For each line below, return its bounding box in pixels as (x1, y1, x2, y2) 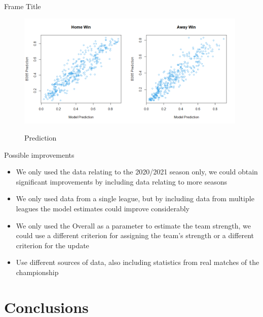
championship (16, 266, 59, 277)
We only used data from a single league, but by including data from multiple (16, 193, 254, 204)
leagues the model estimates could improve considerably (16, 203, 190, 214)
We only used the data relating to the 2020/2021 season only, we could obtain (16, 166, 258, 177)
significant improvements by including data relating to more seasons (16, 176, 228, 187)
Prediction (24, 132, 57, 143)
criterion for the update (16, 240, 89, 250)
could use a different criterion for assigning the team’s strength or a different (16, 230, 254, 241)
